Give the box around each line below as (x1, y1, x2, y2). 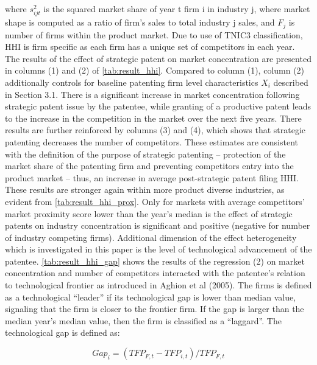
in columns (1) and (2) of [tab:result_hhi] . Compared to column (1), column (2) (5, 64, 305, 77)
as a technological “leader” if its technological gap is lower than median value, (5, 290, 296, 303)
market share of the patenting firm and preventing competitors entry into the (5, 159, 294, 172)
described (273, 75, 308, 88)
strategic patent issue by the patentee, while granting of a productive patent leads (5, 100, 312, 113)
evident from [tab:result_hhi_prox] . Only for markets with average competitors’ (5, 195, 305, 207)
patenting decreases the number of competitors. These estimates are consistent (5, 135, 298, 148)
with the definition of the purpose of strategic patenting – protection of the (5, 147, 286, 160)
